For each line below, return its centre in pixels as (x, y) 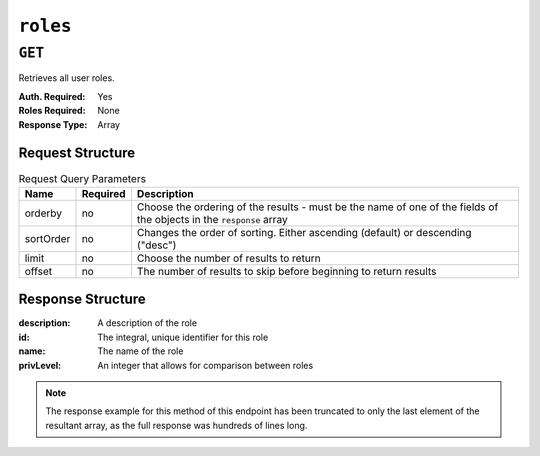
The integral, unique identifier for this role (183, 337)
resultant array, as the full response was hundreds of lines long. (176, 425)
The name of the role (140, 351)
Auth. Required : (52, 96)
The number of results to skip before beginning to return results (286, 271)
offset (38, 271)
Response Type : (53, 124)
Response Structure (82, 299)
